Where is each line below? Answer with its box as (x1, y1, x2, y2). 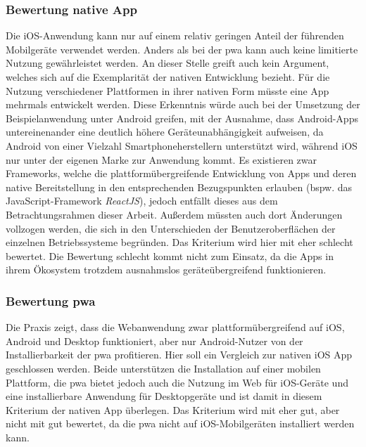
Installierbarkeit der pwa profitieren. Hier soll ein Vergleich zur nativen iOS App (6, 347, 353, 362)
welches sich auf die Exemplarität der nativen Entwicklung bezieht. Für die (6, 70, 330, 84)
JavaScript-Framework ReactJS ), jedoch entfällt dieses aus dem (6, 193, 278, 208)
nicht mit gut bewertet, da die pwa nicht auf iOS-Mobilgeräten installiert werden (6, 416, 355, 431)
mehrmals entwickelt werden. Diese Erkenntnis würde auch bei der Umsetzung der (6, 97, 360, 112)
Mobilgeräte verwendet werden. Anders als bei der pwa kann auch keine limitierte (6, 41, 358, 56)
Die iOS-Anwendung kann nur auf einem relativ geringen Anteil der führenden (6, 28, 344, 43)
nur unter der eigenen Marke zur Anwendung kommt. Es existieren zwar (6, 152, 317, 167)
